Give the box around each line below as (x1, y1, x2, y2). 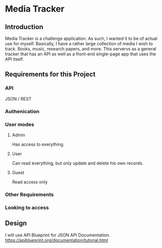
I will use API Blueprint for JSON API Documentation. (5, 232, 110, 238)
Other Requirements (5, 191, 54, 198)
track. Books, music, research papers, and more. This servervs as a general (5, 46, 157, 51)
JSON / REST (5, 96, 32, 101)
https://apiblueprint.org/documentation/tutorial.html (5, 237, 108, 243)
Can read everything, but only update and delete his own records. (12, 160, 144, 166)
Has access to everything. (12, 141, 65, 147)
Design (5, 219, 27, 228)
